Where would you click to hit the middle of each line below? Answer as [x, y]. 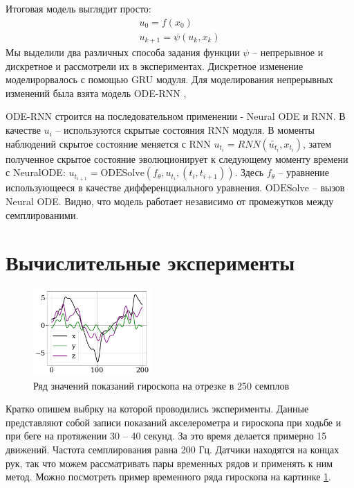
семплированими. [42, 215]
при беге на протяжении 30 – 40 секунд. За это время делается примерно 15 [166, 436]
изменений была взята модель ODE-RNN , [96, 93]
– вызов [328, 188]
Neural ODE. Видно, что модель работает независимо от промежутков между [170, 201]
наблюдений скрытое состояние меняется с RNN [108, 143]
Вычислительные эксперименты [150, 262]
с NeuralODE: [36, 172]
